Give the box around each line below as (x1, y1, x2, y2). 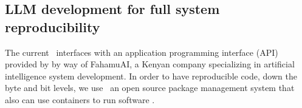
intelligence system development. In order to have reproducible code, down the (5, 69, 297, 82)
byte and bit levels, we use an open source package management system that (5, 81, 295, 94)
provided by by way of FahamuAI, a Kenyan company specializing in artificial (5, 58, 295, 70)
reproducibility (5, 17, 100, 36)
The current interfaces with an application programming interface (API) (5, 46, 278, 58)
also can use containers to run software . (5, 93, 155, 106)
